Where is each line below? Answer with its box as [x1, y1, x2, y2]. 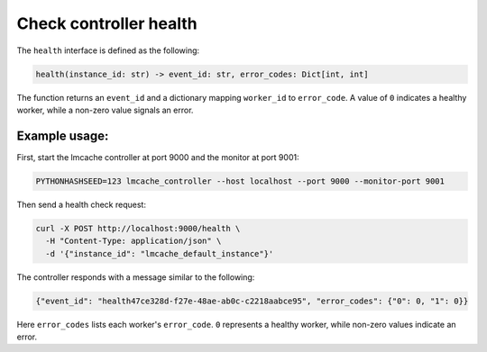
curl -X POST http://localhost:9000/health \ [35, 223, 241, 233]
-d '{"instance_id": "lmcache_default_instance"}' [45, 248, 274, 258]
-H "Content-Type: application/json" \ [45, 236, 222, 247]
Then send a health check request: [16, 199, 146, 210]
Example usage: [16, 128, 109, 143]
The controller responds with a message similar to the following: [16, 271, 255, 283]
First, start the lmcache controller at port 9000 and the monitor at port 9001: [16, 151, 299, 162]
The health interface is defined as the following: [16, 45, 200, 56]
